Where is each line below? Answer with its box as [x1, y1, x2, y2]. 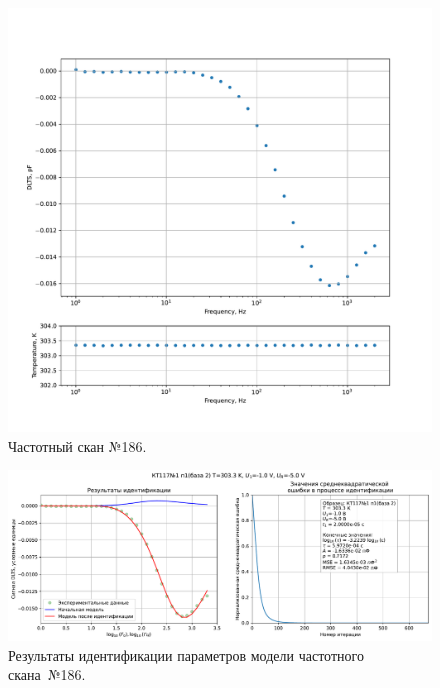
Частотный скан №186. [8, 435, 147, 456]
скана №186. [8, 664, 86, 685]
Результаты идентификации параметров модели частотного [8, 644, 364, 665]
